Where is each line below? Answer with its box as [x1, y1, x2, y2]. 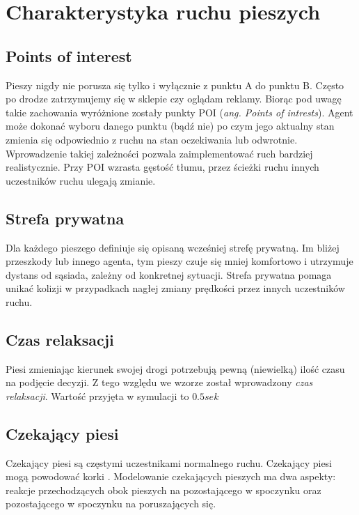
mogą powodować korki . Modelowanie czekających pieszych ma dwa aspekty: [6, 469, 336, 484]
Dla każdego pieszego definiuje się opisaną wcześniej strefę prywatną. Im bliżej [6, 240, 340, 254]
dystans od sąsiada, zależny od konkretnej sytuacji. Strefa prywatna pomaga [6, 267, 332, 282]
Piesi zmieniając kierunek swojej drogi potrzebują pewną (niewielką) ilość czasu [6, 361, 345, 376]
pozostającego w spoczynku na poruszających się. [6, 496, 216, 511]
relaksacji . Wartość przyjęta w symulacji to [6, 388, 189, 403]
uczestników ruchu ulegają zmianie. [6, 173, 156, 187]
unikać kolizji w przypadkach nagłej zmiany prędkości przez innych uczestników [6, 281, 345, 295]
